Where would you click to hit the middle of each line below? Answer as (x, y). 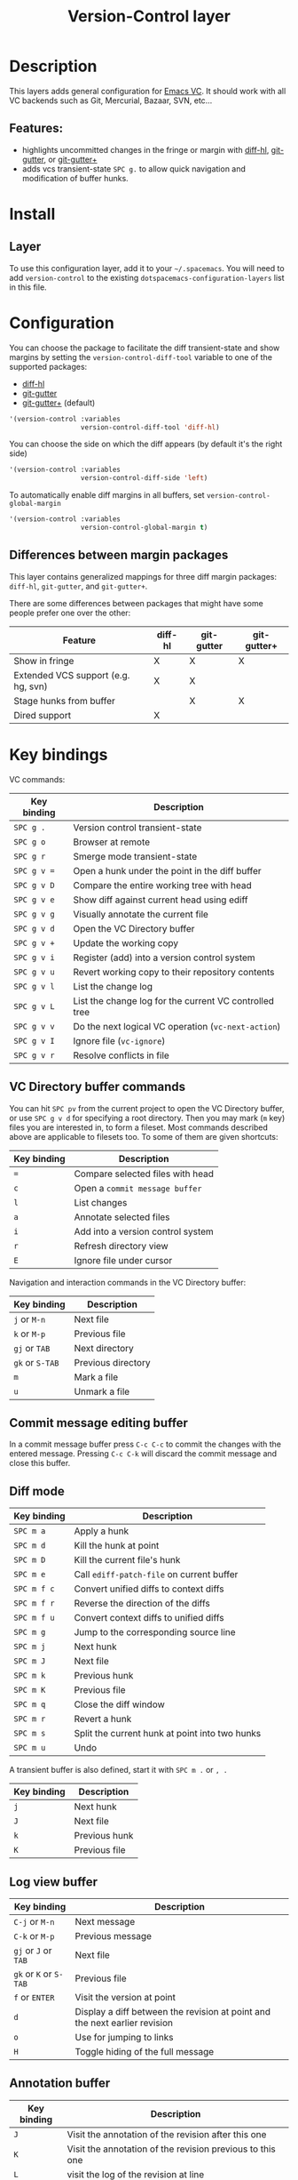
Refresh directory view (121, 1246)
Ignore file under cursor (123, 1260)
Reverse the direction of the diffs (142, 1604)
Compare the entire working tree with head (162, 885)
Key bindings (59, 754)
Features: (36, 128)
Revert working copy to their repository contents (174, 972)
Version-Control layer (149, 16)
